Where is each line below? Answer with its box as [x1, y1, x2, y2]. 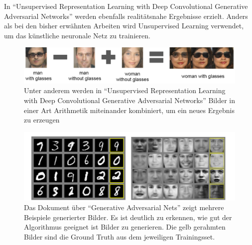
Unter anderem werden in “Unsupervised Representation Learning [24, 85, 226, 96]
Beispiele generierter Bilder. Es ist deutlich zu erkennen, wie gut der [24, 212, 232, 222]
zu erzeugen [24, 115, 60, 125]
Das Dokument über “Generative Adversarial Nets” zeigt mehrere [24, 202, 224, 213]
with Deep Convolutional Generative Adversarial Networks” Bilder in [24, 95, 235, 106]
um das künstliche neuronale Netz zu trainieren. [4, 30, 150, 40]
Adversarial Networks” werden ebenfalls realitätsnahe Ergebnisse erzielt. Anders [4, 10, 248, 21]
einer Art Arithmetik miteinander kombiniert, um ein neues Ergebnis [24, 105, 235, 115]
